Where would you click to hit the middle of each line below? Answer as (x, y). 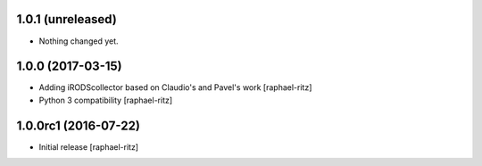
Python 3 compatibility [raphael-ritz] (106, 100)
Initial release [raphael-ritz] (88, 146)
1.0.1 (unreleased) (67, 19)
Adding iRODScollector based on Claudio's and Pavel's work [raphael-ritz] (175, 87)
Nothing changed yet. (79, 41)
